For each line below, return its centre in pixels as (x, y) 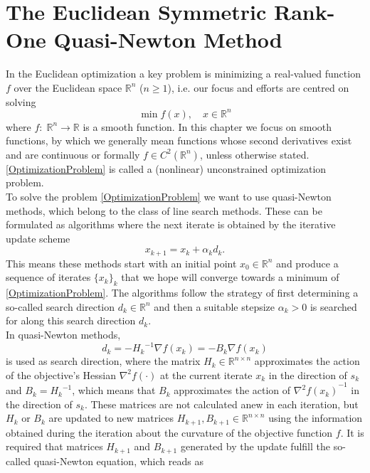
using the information (316, 418)
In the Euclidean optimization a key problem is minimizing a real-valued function (183, 74)
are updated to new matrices (111, 418)
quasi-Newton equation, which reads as (118, 461)
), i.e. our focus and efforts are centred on (258, 87)
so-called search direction (60, 306)
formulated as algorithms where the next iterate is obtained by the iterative (171, 224)
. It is (352, 432)
